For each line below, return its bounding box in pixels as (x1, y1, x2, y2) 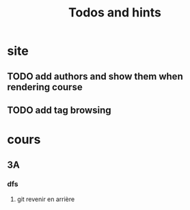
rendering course (7, 81, 83, 93)
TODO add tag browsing (7, 104, 111, 116)
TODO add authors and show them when (7, 70, 183, 82)
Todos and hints (68, 5, 162, 21)
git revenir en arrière (16, 195, 75, 203)
